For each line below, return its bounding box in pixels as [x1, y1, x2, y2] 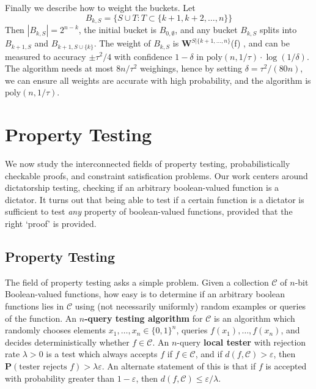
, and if [195, 347, 222, 360]
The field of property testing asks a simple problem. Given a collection [5, 275, 269, 288]
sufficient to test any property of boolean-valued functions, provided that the [5, 205, 293, 218]
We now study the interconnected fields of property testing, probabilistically [5, 157, 290, 169]
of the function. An [5, 311, 77, 324]
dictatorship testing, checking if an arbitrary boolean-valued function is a [5, 181, 279, 194]
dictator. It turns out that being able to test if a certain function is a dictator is [5, 193, 304, 206]
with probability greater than [5, 371, 115, 384]
